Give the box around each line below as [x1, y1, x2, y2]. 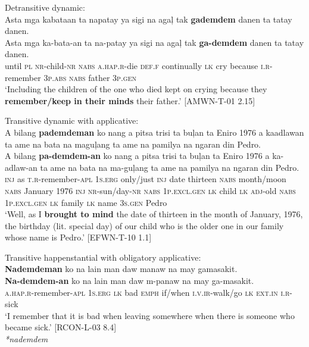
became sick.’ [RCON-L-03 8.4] [5, 321, 117, 333]
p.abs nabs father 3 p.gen [48, 71, 136, 83]
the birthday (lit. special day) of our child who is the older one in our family [5, 219, 284, 232]
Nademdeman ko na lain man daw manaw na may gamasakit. [5, 262, 238, 275]
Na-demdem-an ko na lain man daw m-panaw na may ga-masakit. [5, 274, 254, 287]
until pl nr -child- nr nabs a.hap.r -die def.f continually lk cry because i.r [5, 59, 270, 71]
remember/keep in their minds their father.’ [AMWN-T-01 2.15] [5, 94, 255, 107]
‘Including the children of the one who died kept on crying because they [5, 83, 267, 95]
